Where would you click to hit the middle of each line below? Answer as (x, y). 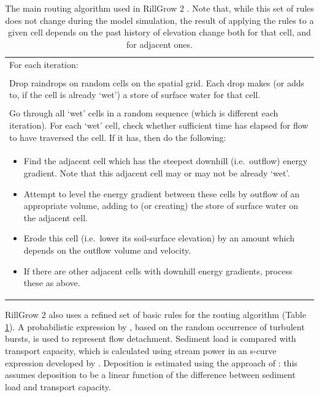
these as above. (52, 283)
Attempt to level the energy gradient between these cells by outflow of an (162, 193)
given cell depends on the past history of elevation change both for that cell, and (159, 32)
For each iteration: (44, 64)
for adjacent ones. (159, 44)
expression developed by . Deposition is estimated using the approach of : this (151, 362)
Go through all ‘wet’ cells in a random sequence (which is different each (144, 113)
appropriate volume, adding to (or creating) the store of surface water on (161, 206)
